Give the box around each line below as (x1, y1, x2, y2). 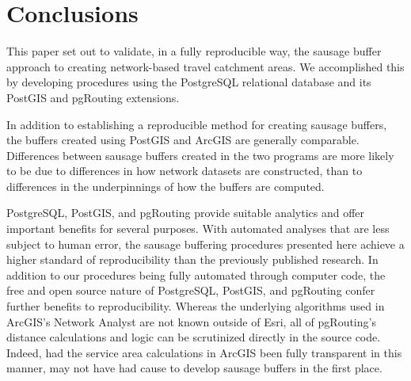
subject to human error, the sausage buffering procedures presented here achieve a (6, 235, 405, 252)
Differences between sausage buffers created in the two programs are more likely (6, 147, 394, 163)
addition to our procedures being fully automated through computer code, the (6, 266, 386, 283)
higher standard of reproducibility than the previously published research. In (6, 251, 379, 268)
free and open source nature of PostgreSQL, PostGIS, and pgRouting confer (6, 282, 375, 299)
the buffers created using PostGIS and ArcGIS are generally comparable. (6, 131, 360, 148)
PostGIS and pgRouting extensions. (6, 89, 180, 105)
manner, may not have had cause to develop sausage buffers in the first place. (6, 360, 382, 376)
